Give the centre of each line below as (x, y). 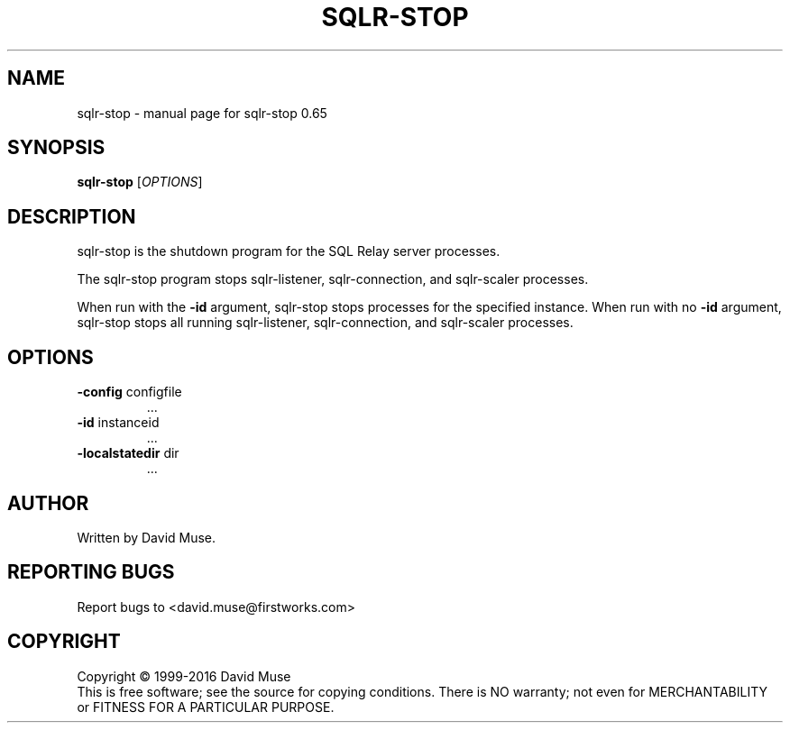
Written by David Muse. (147, 537)
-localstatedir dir (128, 453)
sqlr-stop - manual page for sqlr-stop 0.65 (202, 113)
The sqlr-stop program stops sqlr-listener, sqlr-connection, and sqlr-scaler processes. (333, 279)
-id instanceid (118, 423)
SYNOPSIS (56, 148)
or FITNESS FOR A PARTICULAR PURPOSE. (206, 707)
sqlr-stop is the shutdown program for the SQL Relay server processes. (289, 251)
